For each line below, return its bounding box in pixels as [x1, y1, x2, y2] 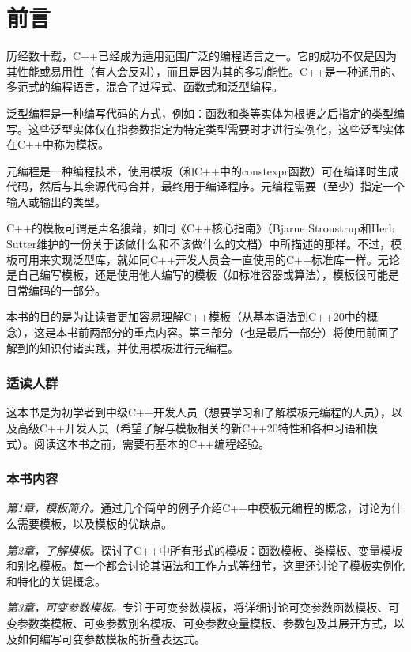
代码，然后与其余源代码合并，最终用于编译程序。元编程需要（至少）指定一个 [6, 178, 405, 194]
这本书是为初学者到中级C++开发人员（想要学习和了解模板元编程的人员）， [6, 404, 391, 420]
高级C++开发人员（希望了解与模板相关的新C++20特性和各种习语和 [17, 420, 367, 436]
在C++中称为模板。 [6, 136, 109, 153]
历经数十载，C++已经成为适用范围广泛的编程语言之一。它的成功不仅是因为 [6, 47, 397, 64]
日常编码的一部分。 [6, 281, 106, 298]
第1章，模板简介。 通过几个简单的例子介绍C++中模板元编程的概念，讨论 [6, 499, 381, 516]
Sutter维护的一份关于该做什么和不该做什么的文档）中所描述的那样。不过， [6, 236, 391, 252]
